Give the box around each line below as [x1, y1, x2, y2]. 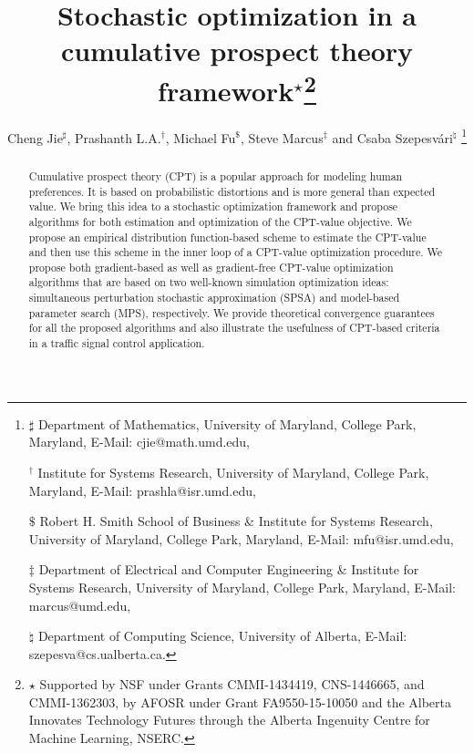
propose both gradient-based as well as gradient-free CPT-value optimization [28, 259, 394, 274]
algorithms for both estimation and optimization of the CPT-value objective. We [28, 213, 412, 229]
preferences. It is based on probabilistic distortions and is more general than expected [28, 183, 436, 199]
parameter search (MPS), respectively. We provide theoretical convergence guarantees [28, 304, 435, 320]
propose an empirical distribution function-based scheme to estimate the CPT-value [28, 229, 427, 244]
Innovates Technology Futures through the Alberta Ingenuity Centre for [28, 710, 430, 729]
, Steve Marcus [240, 128, 324, 147]
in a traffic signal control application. [28, 335, 205, 351]
